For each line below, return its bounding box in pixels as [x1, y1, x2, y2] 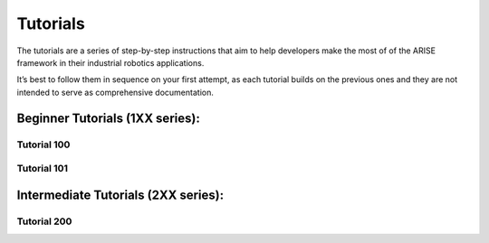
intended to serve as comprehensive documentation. [16, 87, 215, 98]
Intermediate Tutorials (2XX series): [16, 187, 225, 202]
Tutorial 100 [16, 138, 71, 151]
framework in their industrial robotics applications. [16, 57, 205, 68]
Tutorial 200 [16, 215, 72, 228]
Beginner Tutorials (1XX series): [16, 110, 201, 126]
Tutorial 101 [16, 163, 68, 175]
